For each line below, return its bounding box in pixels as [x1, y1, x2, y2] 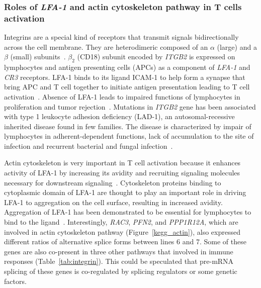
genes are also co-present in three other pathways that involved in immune [4, 246, 233, 256]
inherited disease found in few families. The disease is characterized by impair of [4, 121, 251, 131]
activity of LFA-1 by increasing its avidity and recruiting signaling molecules [4, 167, 240, 178]
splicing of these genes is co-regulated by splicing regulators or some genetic [4, 266, 237, 276]
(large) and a [217, 41, 257, 52]
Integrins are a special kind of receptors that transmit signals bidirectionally [4, 32, 239, 42]
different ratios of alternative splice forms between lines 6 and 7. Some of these [4, 236, 246, 247]
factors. [4, 275, 27, 286]
